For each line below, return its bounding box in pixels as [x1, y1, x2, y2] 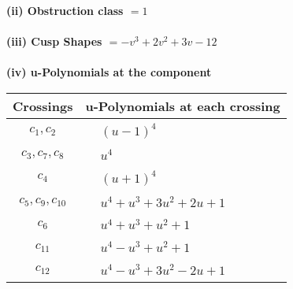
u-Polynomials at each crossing [85, 96, 280, 115]
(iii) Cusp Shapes [6, 33, 102, 50]
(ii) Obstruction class [6, 2, 124, 18]
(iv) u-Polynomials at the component [6, 64, 212, 80]
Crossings [13, 96, 73, 115]
